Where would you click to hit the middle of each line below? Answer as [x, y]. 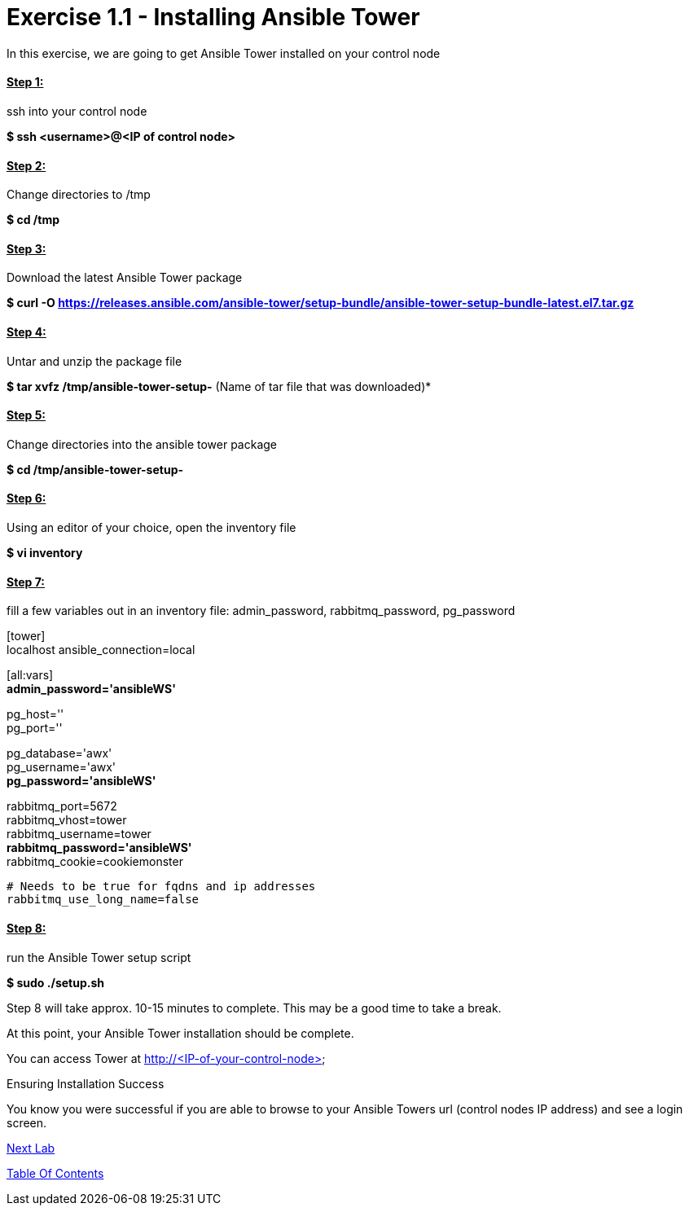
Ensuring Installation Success [86, 1083]
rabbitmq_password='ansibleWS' [99, 848]
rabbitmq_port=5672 [62, 806]
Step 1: [25, 82]
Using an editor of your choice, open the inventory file [151, 528]
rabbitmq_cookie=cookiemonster [95, 862]
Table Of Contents [55, 1173]
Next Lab [31, 1148]
